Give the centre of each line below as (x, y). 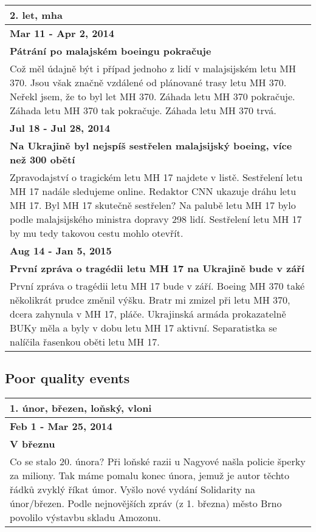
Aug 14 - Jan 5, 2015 (61, 251)
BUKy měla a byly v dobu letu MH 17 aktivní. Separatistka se (143, 328)
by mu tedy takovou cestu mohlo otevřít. (97, 233)
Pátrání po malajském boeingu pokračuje (111, 51)
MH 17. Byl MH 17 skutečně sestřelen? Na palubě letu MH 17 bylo (153, 205)
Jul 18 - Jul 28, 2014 (60, 128)
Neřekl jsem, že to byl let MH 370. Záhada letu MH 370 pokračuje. (153, 96)
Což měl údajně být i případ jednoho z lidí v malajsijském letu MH (153, 68)
